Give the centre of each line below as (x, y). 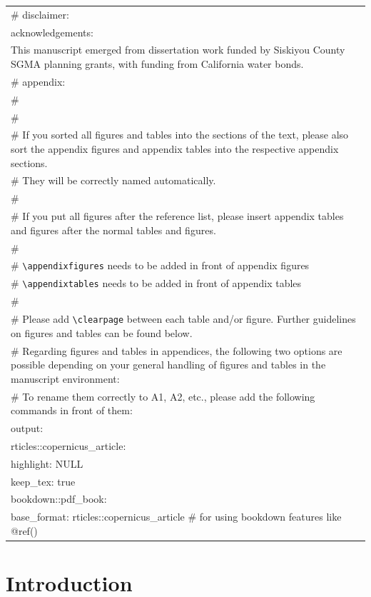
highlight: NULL (47, 463)
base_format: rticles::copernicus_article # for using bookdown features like (176, 517)
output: (27, 428)
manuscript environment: (65, 378)
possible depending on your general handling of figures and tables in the (168, 365)
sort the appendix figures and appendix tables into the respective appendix (175, 149)
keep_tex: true (43, 481)
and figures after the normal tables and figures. (113, 230)
